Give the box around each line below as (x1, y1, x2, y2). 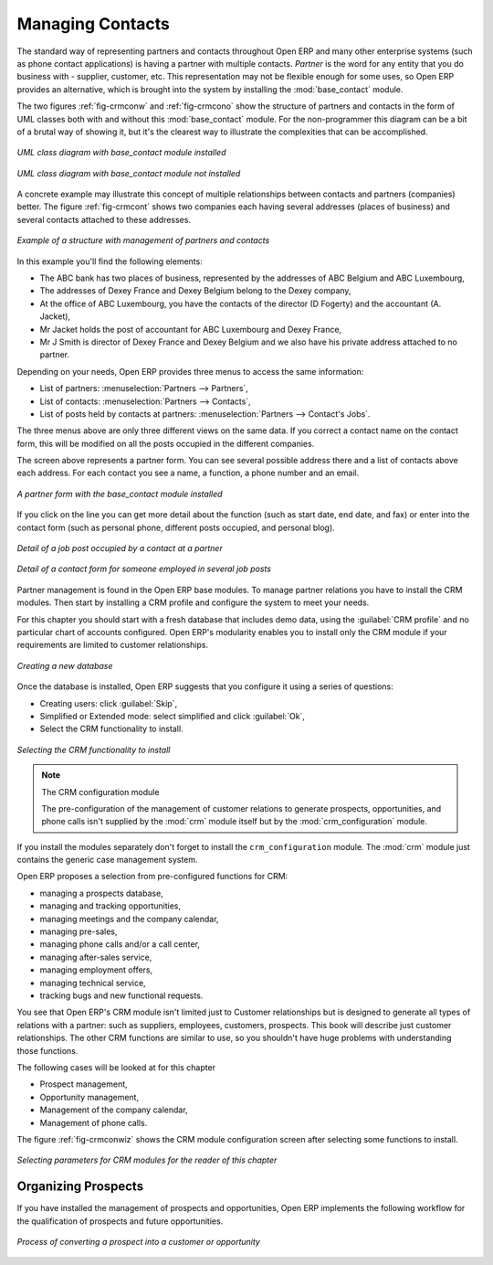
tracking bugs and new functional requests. (39, 990, 204, 1001)
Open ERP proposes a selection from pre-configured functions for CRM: (16, 871, 288, 882)
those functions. (16, 1045, 79, 1056)
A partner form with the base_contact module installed (16, 488, 223, 499)
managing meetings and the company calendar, (39, 913, 219, 924)
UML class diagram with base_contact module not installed (16, 167, 241, 178)
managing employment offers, (39, 964, 153, 975)
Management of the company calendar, (39, 1104, 188, 1115)
